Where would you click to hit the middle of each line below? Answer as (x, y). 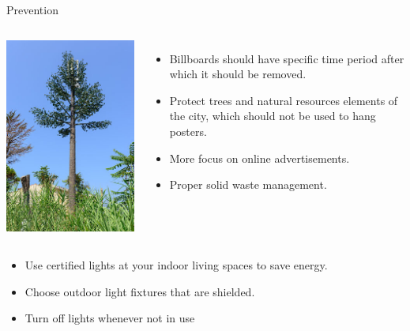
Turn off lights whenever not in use (110, 318)
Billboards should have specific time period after (287, 58)
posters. (188, 131)
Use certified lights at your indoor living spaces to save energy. (176, 265)
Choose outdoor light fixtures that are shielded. (140, 291)
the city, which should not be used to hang (273, 116)
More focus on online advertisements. (260, 158)
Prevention (32, 9)
